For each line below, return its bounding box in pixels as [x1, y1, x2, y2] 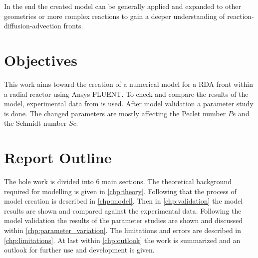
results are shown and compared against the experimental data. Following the [4, 205, 242, 216]
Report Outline [4, 147, 112, 168]
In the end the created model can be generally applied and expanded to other [4, 1, 241, 11]
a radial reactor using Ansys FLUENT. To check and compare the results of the [4, 88, 249, 99]
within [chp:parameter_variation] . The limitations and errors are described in [4, 225, 242, 235]
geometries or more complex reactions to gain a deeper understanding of [4, 10, 225, 21]
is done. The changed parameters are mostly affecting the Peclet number [4, 108, 226, 118]
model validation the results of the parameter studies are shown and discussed [4, 215, 243, 226]
